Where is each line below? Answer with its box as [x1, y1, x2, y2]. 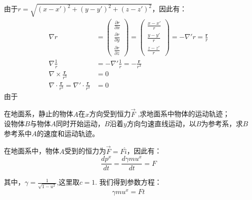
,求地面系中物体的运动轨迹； [137, 108, 230, 119]
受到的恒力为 [64, 146, 106, 156]
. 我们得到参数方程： [95, 177, 162, 187]
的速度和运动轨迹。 [37, 128, 99, 138]
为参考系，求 [201, 118, 243, 129]
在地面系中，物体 [4, 146, 59, 156]
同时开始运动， [56, 118, 105, 129]
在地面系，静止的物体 [4, 108, 73, 119]
